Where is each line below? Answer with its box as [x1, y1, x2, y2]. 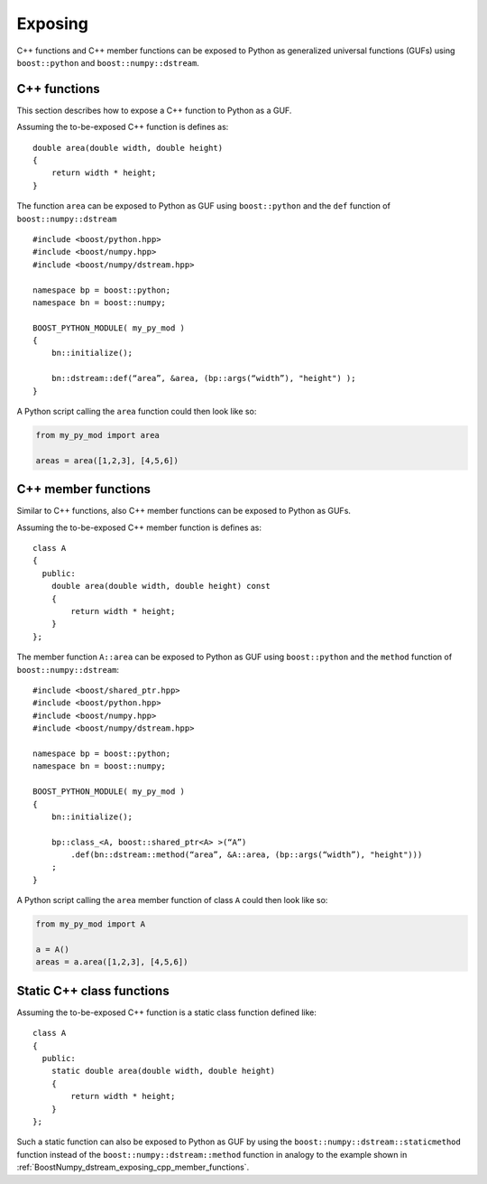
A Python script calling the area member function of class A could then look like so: [16, 895, 328, 906]
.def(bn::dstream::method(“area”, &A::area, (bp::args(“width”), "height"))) [70, 850, 423, 860]
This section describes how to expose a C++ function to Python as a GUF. [16, 105, 292, 116]
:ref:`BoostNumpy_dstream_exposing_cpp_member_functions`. [16, 1161, 250, 1173]
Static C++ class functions [16, 983, 170, 998]
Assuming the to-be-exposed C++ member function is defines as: [16, 522, 262, 533]
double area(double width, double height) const [51, 581, 271, 592]
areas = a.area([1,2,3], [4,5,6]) [35, 957, 188, 967]
